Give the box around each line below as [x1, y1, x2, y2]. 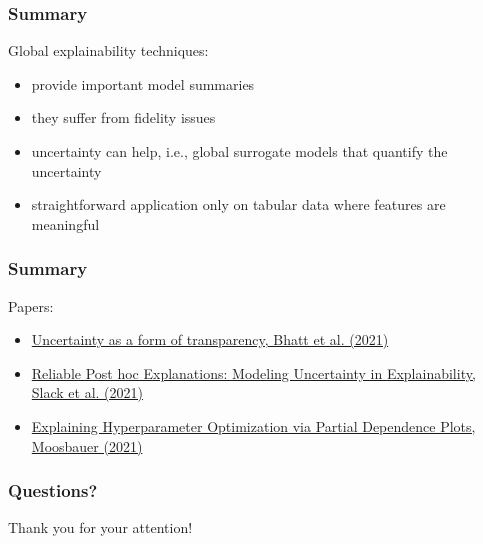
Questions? [8, 478, 98, 503]
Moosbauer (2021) [31, 435, 143, 456]
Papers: [8, 295, 54, 316]
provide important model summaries [31, 73, 255, 94]
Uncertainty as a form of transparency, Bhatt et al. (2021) [31, 329, 389, 350]
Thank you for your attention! [8, 517, 193, 538]
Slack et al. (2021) [31, 382, 144, 403]
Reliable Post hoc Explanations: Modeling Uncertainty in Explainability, [31, 362, 476, 383]
